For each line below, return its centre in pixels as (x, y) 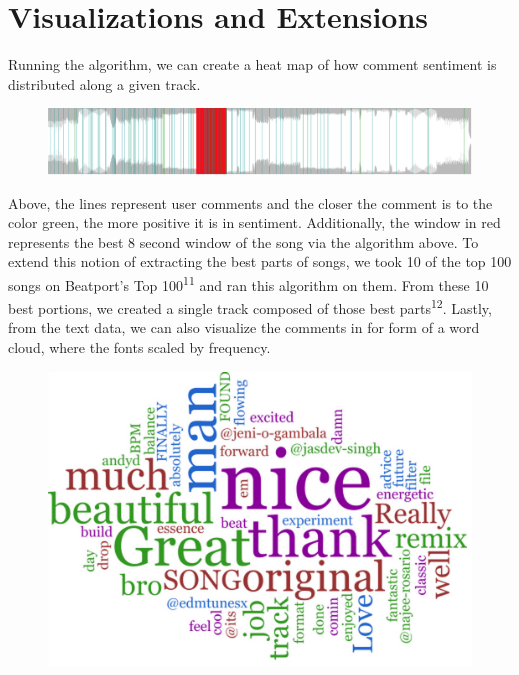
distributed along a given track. (104, 83)
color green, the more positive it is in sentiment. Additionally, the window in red (254, 222)
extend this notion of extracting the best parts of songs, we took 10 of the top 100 (260, 261)
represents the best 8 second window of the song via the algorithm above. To (243, 241)
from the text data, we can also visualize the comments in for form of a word (244, 327)
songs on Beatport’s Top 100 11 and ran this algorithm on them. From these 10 (248, 283)
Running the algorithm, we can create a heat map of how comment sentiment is (252, 64)
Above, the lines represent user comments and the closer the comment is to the (250, 202)
